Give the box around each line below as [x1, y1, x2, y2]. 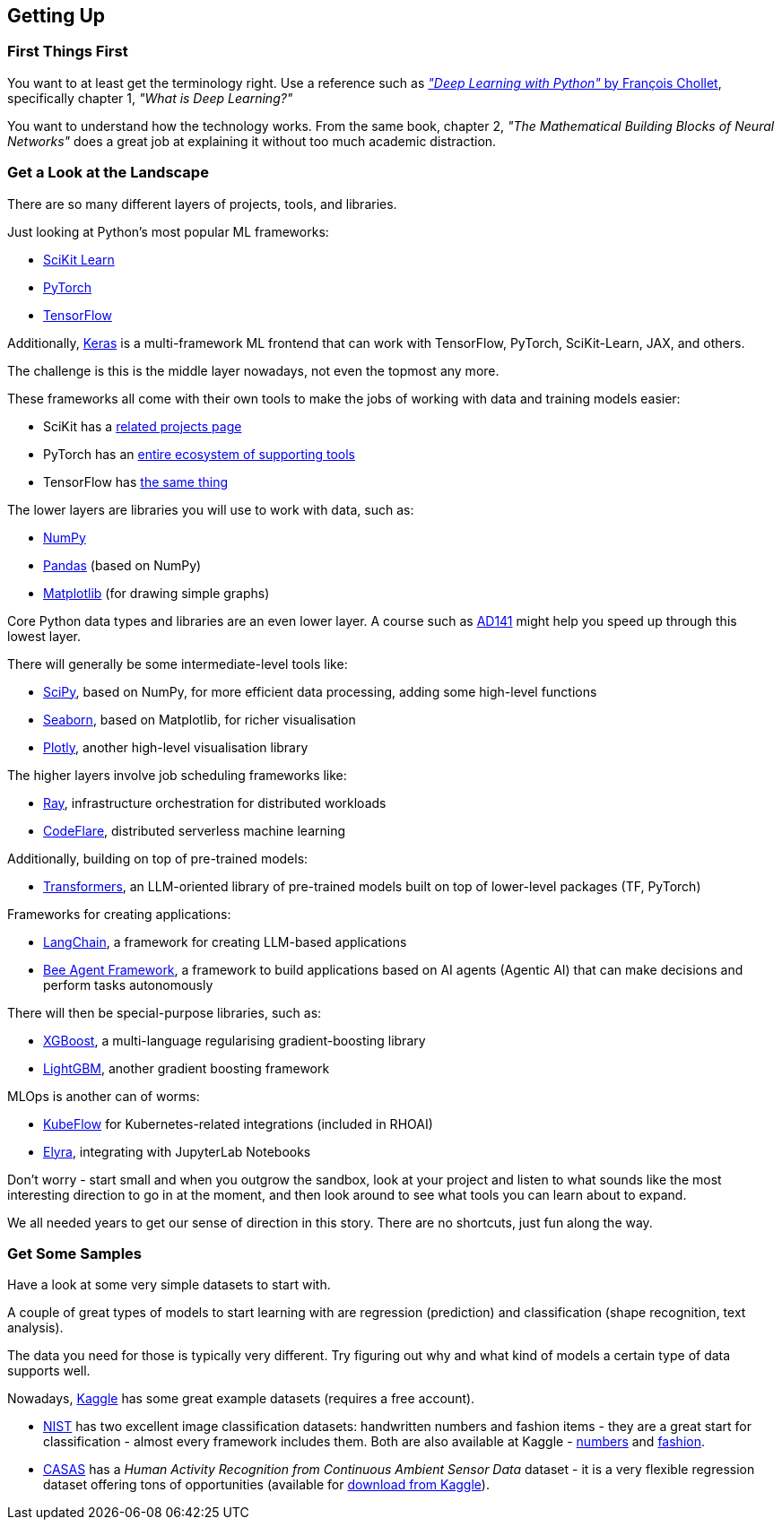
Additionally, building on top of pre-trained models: [7, 850, 308, 866]
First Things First [7, 42, 128, 61]
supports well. [7, 1363, 91, 1379]
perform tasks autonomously [43, 976, 213, 993]
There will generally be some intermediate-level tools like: [7, 655, 348, 672]
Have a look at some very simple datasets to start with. [7, 1277, 331, 1293]
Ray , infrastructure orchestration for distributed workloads [43, 794, 387, 811]
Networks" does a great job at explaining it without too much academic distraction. [7, 133, 497, 149]
